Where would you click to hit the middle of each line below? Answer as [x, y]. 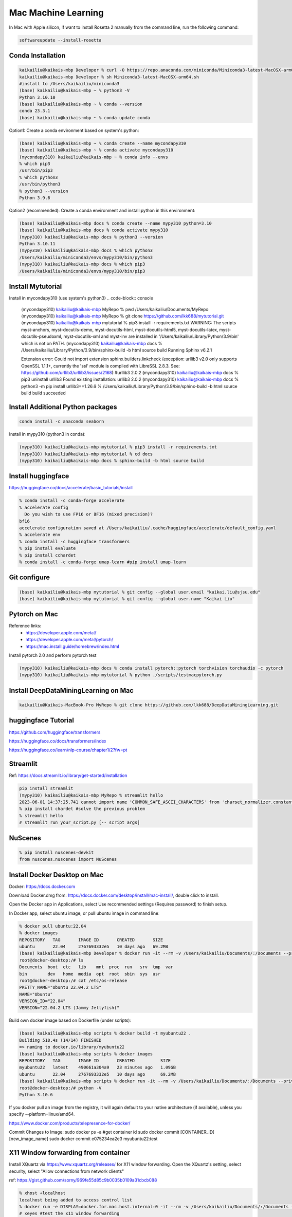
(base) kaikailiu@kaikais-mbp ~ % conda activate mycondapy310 [96, 150]
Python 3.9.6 [35, 198]
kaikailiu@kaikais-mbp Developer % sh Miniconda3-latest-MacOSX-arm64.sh [109, 77]
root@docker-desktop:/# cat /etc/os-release [73, 980]
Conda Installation [37, 55]
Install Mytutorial [36, 286]
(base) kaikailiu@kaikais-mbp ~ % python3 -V [74, 91]
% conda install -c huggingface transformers [74, 541]
